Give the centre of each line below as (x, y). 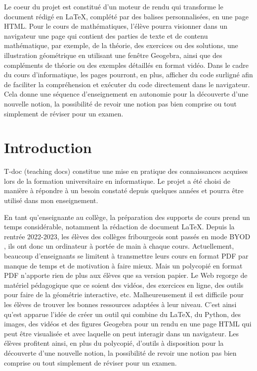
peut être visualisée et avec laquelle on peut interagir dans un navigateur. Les (122, 333)
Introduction (48, 147)
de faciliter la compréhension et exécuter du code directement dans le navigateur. (127, 84)
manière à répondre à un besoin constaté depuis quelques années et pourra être (124, 190)
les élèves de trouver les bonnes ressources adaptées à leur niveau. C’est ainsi (120, 304)
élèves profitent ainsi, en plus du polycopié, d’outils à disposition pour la (114, 343)
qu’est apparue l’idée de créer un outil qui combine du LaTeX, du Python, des (123, 314)
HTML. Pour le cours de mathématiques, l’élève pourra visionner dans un (116, 26)
